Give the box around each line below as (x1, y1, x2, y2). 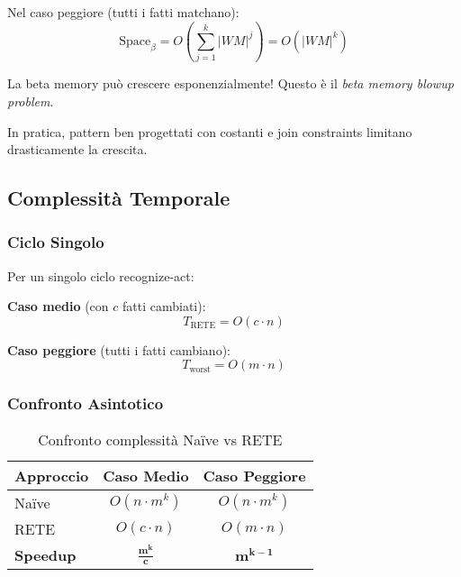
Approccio (14, 464, 89, 486)
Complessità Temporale (7, 184, 230, 212)
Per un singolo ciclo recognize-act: (7, 266, 194, 285)
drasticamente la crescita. (7, 140, 148, 159)
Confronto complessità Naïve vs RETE (38, 428, 283, 450)
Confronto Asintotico (7, 392, 164, 415)
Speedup (14, 544, 77, 565)
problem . (7, 91, 54, 110)
